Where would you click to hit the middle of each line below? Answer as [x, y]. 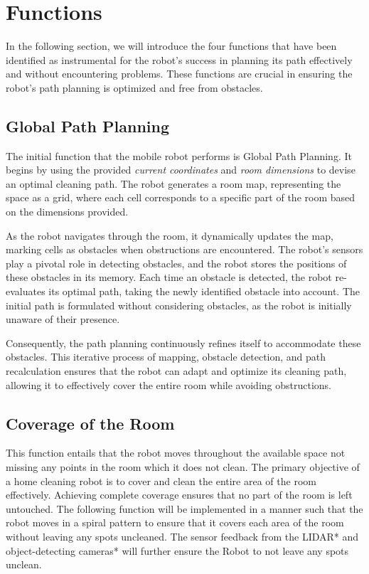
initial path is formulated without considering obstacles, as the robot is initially [179, 305]
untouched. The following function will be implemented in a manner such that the [184, 508]
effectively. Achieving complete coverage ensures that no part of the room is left [179, 495]
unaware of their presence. [63, 319]
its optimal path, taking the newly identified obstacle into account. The [204, 291]
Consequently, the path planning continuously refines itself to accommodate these [183, 342]
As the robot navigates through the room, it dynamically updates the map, [170, 235]
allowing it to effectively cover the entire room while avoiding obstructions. [169, 384]
